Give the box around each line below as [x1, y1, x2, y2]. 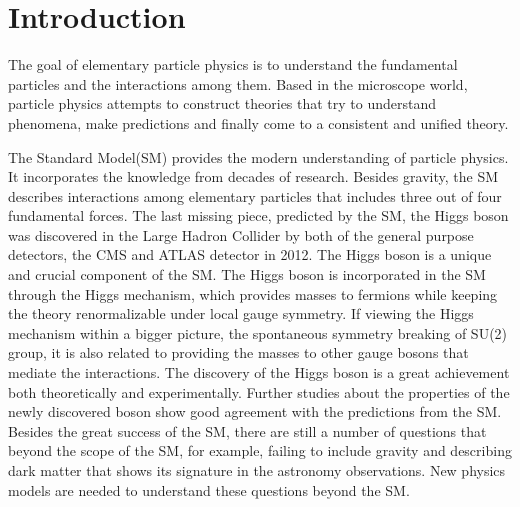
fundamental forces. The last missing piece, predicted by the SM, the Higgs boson [8, 205, 509, 226]
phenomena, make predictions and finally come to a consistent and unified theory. [8, 112, 509, 133]
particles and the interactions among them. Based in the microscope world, [8, 73, 468, 94]
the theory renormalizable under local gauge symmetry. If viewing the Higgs [8, 303, 474, 324]
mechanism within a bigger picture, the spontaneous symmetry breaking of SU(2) [8, 322, 508, 343]
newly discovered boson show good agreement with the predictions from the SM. [8, 401, 502, 422]
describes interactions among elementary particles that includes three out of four [8, 185, 502, 206]
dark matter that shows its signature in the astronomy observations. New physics [8, 460, 506, 480]
